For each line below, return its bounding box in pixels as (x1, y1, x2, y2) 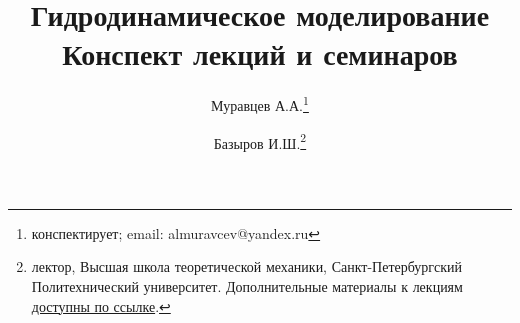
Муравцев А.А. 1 (211, 92, 309, 115)
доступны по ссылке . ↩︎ (31, 295, 171, 316)
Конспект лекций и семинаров (62, 33, 458, 74)
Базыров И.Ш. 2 (213, 129, 307, 153)
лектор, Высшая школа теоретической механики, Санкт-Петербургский (31, 256, 463, 277)
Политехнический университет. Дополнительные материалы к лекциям (31, 276, 463, 296)
